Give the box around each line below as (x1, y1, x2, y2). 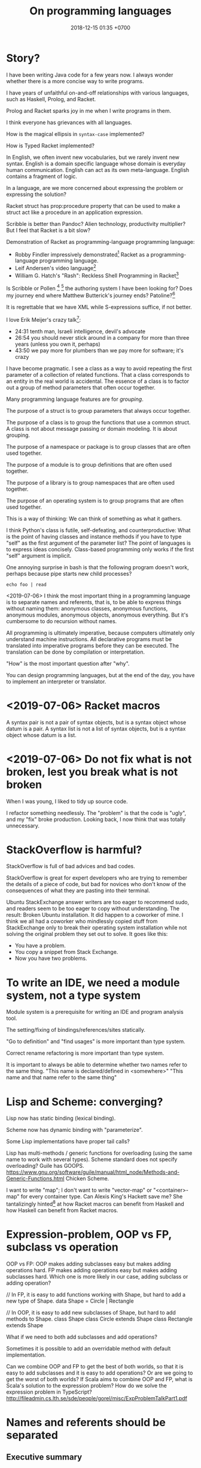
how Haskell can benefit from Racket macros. (6, 1206, 118, 1214)
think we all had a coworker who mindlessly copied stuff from (6, 918, 158, 925)
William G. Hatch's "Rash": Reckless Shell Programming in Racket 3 (14, 271, 179, 279)
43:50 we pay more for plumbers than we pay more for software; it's (14, 346, 184, 354)
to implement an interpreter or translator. (6, 678, 106, 685)
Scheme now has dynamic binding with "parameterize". (6, 1126, 143, 1134)
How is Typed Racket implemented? (6, 142, 95, 149)
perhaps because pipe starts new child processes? (6, 570, 132, 577)
